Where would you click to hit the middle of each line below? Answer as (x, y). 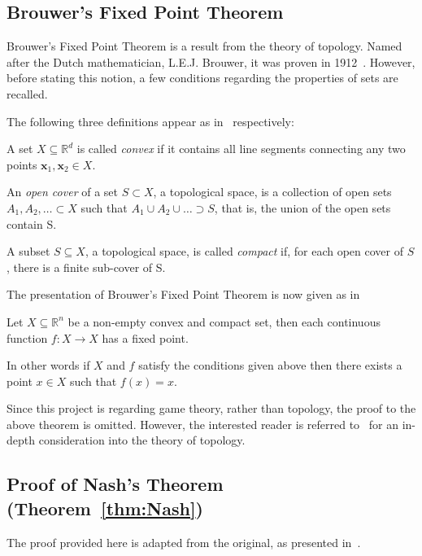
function (27, 337)
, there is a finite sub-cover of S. (86, 267)
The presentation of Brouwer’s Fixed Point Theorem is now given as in (183, 294)
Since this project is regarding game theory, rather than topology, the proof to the (211, 408)
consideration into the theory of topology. (142, 440)
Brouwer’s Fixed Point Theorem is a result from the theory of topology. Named (204, 46)
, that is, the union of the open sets (302, 207)
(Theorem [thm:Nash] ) (105, 508)
